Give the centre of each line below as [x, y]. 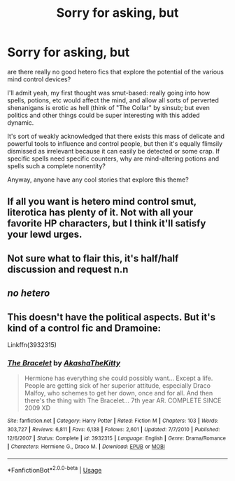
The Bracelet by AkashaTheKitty [64, 363]
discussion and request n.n [68, 269]
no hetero [29, 293]
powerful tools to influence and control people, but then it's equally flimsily [115, 143]
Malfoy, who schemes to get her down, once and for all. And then [119, 393]
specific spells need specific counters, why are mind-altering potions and [113, 158]
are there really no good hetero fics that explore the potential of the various [115, 72]
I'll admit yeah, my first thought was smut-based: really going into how [109, 93]
